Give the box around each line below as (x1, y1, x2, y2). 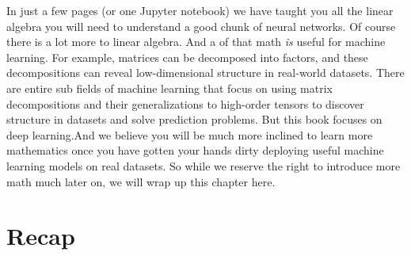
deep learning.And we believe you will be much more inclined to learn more (6, 126, 373, 143)
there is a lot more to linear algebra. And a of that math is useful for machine (6, 33, 386, 50)
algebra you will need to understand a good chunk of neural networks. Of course (6, 17, 396, 34)
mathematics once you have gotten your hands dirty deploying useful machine (6, 142, 384, 159)
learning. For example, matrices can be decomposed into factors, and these (6, 48, 368, 65)
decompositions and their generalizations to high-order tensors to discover (6, 95, 364, 112)
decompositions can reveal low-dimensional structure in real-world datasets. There (6, 64, 405, 81)
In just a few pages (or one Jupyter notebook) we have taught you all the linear (6, 2, 394, 18)
